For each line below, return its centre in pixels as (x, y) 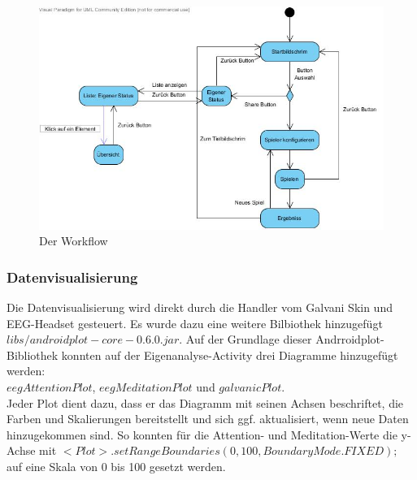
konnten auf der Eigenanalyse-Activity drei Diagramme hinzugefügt (230, 355)
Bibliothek (33, 355)
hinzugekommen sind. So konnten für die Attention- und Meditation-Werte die (202, 434)
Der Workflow (74, 241)
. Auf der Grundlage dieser (245, 339)
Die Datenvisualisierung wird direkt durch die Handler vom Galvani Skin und (200, 307)
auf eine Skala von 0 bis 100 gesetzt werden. (116, 466)
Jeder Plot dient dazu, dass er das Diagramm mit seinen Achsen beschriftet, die (205, 402)
